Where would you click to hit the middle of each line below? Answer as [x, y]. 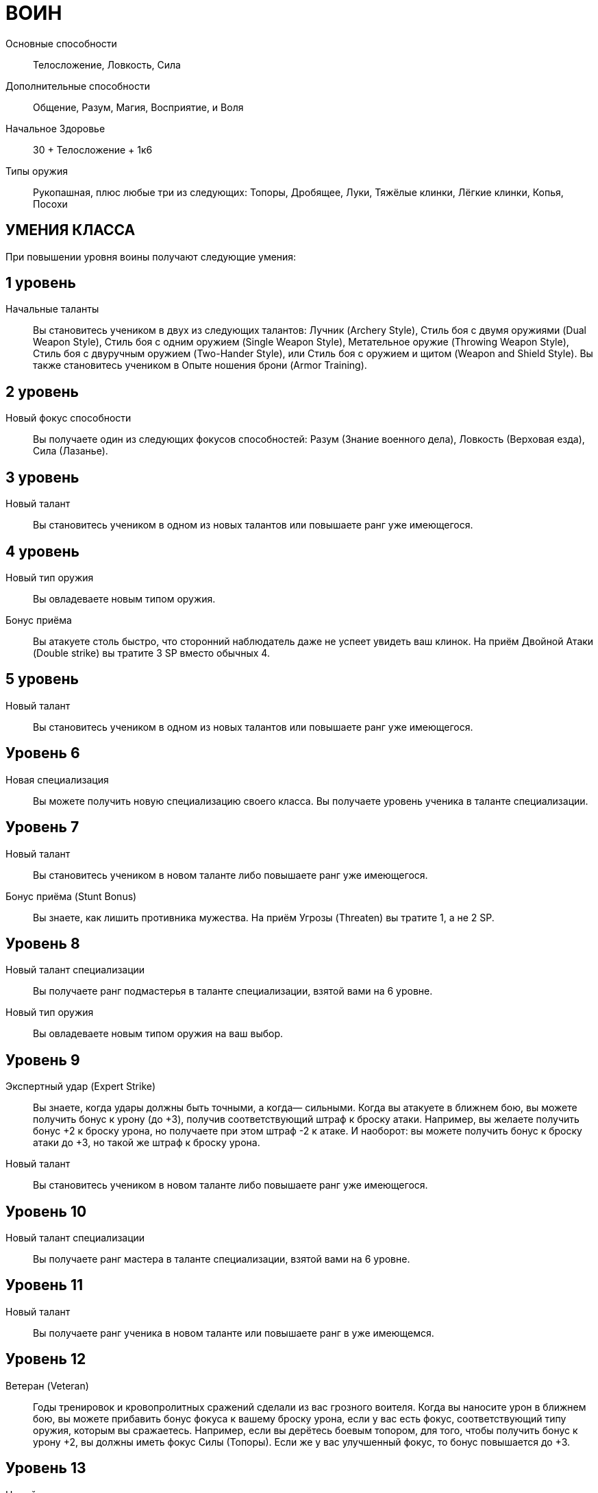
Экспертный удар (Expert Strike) [81, 1087]
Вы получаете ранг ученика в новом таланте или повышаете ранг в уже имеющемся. [234, 1333]
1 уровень [41, 283]
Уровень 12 [46, 1359]
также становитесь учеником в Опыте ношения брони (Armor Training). [200, 365]
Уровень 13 [46, 1468]
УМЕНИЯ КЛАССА [71, 230]
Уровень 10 [46, 1211]
